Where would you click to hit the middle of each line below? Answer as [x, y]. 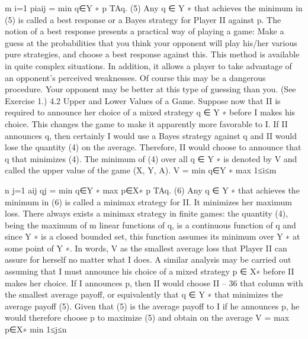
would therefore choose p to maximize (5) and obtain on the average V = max [147, 317]
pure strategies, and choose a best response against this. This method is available [152, 54]
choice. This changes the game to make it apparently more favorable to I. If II [146, 123]
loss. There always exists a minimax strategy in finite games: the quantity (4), [147, 213]
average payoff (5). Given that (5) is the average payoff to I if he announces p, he [152, 306]
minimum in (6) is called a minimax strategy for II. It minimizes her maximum [148, 201]
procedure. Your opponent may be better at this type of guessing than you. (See [150, 89]
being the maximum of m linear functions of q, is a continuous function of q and [150, 225]
